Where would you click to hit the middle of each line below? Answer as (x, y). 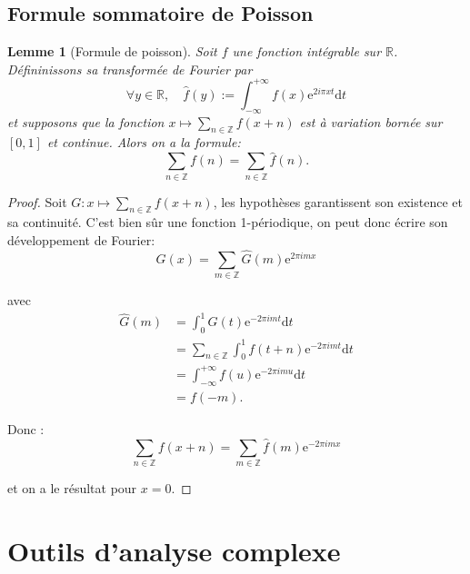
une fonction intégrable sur (307, 51)
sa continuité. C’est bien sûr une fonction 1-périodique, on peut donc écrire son (228, 222)
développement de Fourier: (81, 240)
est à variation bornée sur (371, 121)
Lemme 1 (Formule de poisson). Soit (112, 51)
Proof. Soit (37, 201)
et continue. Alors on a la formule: (144, 142)
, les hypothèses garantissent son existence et (338, 201)
